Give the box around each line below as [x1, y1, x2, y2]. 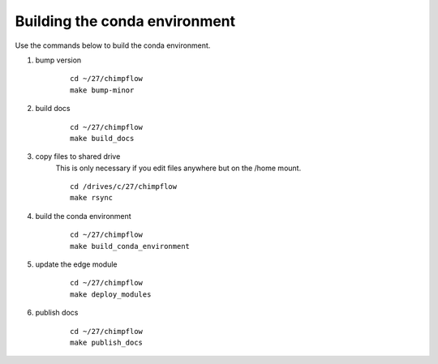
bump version [35, 55, 82, 65]
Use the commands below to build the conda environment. [15, 41, 211, 50]
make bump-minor [70, 85, 135, 95]
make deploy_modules [70, 289, 152, 299]
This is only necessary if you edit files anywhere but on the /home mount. [55, 163, 302, 173]
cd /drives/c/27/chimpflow [70, 182, 178, 191]
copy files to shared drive [35, 152, 121, 161]
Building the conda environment [15, 12, 236, 30]
